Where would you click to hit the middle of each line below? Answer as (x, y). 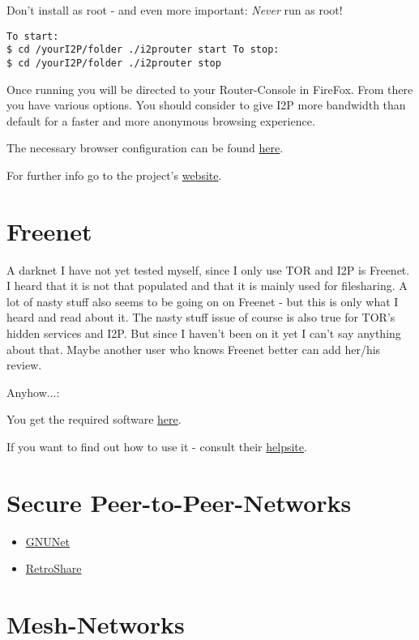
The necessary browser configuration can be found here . (145, 148)
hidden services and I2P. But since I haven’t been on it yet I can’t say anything (204, 333)
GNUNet (47, 541)
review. (24, 365)
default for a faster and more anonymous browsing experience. (161, 120)
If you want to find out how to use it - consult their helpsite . (157, 446)
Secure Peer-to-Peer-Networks (179, 502)
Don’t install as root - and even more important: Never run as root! (175, 10)
